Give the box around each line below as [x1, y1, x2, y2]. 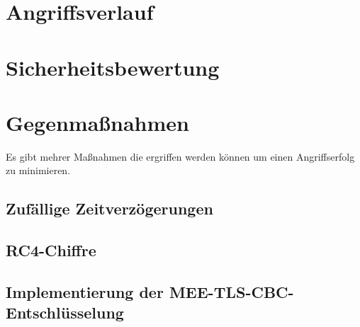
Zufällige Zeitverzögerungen [6, 197, 213, 219]
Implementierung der [6, 281, 164, 303]
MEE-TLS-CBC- [169, 281, 294, 303]
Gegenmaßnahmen [6, 108, 189, 137]
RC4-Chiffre [6, 239, 96, 261]
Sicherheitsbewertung [6, 52, 220, 81]
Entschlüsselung [6, 302, 124, 323]
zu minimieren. [6, 163, 71, 178]
